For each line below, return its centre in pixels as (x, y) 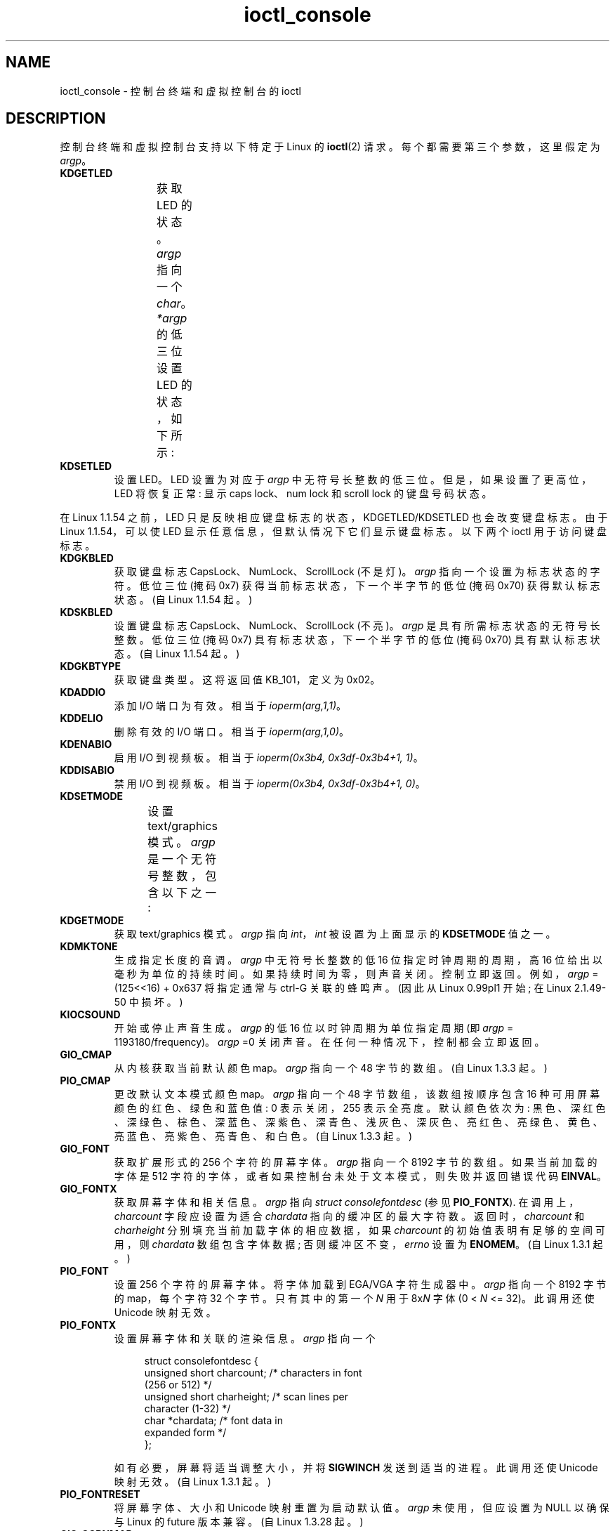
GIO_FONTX (88, 1189)
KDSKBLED (86, 612)
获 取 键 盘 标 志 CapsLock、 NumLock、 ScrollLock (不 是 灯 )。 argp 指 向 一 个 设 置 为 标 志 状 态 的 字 (357, 572)
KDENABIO (86, 744)
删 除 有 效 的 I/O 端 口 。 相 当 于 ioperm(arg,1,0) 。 (232, 732)
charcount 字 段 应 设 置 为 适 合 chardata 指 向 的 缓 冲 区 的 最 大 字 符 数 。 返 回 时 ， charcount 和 (349, 1216)
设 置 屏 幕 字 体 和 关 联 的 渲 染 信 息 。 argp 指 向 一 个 (245, 1339)
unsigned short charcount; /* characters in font (253, 1373)
